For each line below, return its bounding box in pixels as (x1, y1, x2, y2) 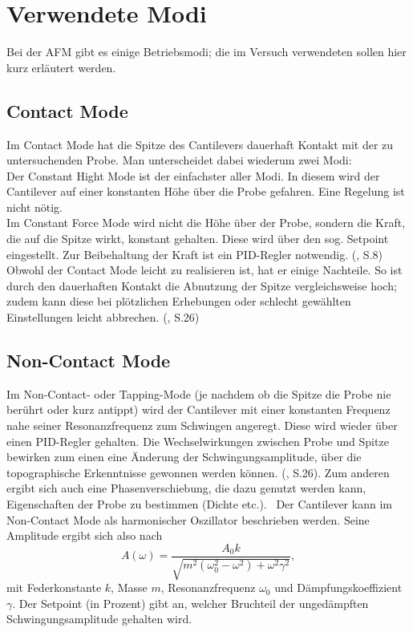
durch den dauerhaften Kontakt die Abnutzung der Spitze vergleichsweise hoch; (6, 277, 397, 294)
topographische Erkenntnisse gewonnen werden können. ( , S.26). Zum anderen (6, 464, 390, 480)
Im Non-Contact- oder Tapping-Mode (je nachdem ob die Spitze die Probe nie (6, 385, 391, 402)
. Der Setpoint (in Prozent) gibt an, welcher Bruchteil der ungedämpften (12, 594, 369, 611)
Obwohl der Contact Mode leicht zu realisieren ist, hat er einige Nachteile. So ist (6, 261, 403, 278)
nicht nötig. (6, 198, 63, 215)
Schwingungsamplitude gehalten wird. (6, 610, 192, 627)
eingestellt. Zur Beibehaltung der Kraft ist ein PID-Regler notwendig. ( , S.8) (6, 245, 383, 262)
